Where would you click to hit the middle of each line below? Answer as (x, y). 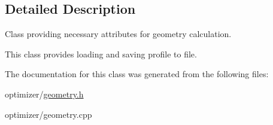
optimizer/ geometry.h (44, 94)
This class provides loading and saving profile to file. (101, 54)
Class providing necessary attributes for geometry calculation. (118, 34)
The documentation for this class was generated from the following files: (137, 74)
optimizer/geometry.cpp (48, 114)
